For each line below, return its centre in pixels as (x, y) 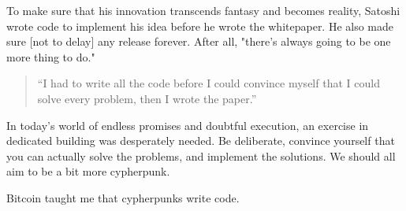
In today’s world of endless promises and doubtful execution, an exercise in (188, 125)
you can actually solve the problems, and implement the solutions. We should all (201, 155)
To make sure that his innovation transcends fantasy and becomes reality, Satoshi (203, 10)
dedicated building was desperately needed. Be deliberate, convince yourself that (201, 141)
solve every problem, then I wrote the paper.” (147, 98)
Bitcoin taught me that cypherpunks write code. (123, 197)
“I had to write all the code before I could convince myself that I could (209, 83)
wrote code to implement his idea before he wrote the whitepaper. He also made (200, 26)
